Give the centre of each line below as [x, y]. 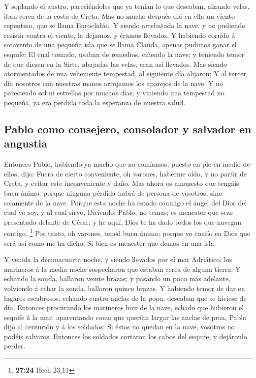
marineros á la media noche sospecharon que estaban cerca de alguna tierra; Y [122, 269]
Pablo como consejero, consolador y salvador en [128, 129]
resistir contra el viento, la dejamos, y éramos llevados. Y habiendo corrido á [120, 35]
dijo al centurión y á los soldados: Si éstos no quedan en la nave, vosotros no [119, 327]
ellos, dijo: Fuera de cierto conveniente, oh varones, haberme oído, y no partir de [125, 173]
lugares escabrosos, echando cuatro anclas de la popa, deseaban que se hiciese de [125, 298]
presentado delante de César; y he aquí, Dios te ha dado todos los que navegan [123, 221]
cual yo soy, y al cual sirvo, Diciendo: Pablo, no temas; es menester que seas [118, 212]
